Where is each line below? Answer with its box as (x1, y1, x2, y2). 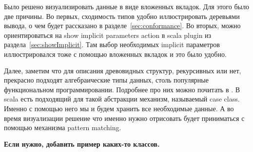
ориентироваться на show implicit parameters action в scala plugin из (4, 30, 212, 40)
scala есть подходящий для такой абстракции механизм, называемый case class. (4, 94, 240, 104)
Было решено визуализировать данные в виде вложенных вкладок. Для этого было (4, 1, 249, 11)
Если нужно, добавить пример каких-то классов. (4, 138, 160, 149)
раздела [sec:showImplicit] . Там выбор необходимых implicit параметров (4, 39, 220, 50)
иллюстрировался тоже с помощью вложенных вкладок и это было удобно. (4, 49, 227, 59)
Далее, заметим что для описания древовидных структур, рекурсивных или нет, (4, 65, 241, 75)
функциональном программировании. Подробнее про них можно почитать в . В (4, 84, 240, 94)
